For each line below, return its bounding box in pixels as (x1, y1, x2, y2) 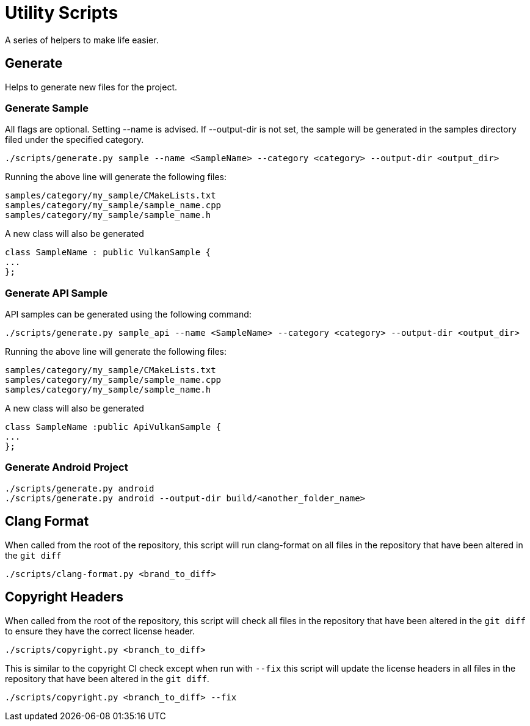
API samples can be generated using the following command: (5, 309, 252, 320)
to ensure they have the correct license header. (5, 625, 195, 636)
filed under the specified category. (5, 134, 144, 145)
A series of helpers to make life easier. (5, 34, 159, 45)
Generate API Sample (5, 286, 108, 299)
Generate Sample (5, 101, 89, 114)
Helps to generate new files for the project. (5, 81, 178, 92)
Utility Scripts (5, 2, 118, 23)
